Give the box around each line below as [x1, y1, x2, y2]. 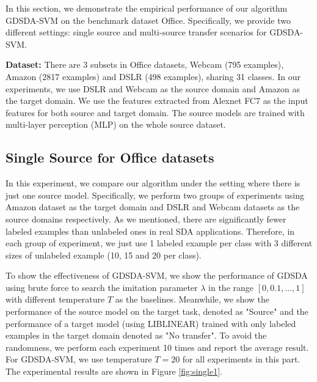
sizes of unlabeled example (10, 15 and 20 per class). [5, 248, 202, 261]
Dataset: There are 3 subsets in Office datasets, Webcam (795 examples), [5, 58, 284, 71]
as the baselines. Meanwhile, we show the [115, 293, 270, 306]
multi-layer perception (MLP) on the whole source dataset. [5, 118, 226, 131]
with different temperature [5, 293, 105, 306]
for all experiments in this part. [182, 353, 301, 365]
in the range [208, 281, 254, 293]
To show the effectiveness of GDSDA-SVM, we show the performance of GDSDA [5, 269, 308, 282]
